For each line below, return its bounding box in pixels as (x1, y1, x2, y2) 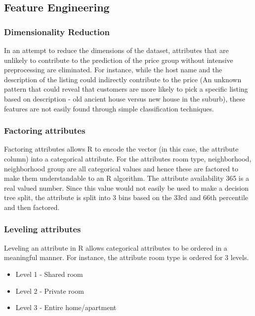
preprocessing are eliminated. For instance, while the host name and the (4, 64, 222, 75)
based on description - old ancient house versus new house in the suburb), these (4, 93, 245, 104)
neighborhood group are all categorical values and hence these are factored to (4, 163, 239, 173)
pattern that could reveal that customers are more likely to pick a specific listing (4, 84, 248, 94)
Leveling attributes (4, 223, 81, 235)
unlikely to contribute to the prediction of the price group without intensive (4, 54, 233, 65)
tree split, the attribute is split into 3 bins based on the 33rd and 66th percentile (4, 192, 249, 203)
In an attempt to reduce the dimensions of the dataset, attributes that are (4, 45, 229, 55)
